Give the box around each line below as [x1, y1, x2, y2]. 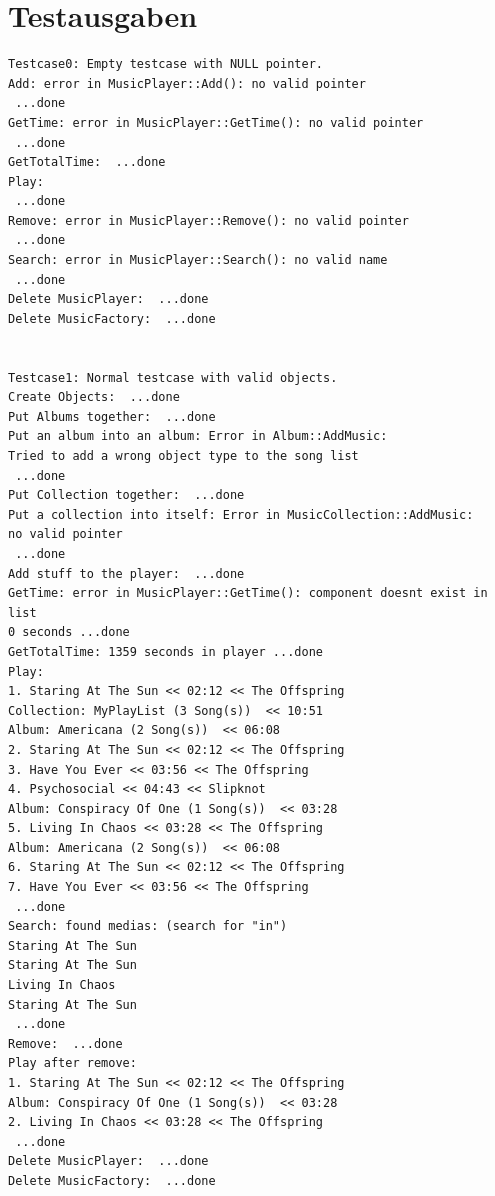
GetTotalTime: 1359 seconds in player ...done [8, 644, 323, 659]
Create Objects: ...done [8, 390, 180, 405]
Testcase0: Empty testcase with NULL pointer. [8, 57, 323, 72]
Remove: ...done [8, 1036, 123, 1051]
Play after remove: [8, 1056, 137, 1071]
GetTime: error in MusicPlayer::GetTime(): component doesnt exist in [8, 586, 488, 601]
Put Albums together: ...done [8, 409, 216, 424]
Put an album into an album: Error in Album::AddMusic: [8, 429, 388, 444]
